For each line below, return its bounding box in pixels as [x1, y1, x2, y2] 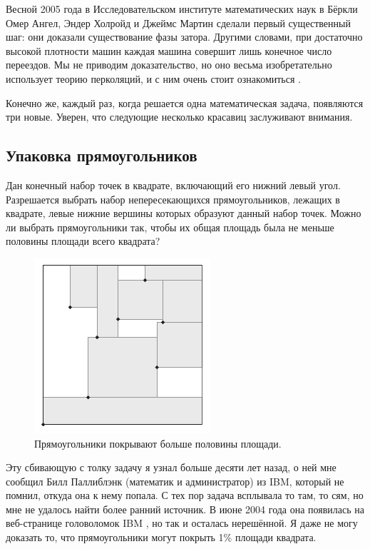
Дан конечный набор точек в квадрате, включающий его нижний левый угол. [6, 177, 341, 192]
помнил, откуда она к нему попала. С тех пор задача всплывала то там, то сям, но [6, 488, 364, 503]
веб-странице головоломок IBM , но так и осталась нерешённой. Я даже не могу [6, 515, 358, 530]
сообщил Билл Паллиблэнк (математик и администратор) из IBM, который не [6, 473, 344, 488]
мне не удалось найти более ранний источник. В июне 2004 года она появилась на [6, 501, 365, 516]
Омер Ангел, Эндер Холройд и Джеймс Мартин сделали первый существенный [6, 15, 351, 30]
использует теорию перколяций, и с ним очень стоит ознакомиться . [6, 71, 301, 86]
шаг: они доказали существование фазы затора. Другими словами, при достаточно [6, 29, 363, 44]
